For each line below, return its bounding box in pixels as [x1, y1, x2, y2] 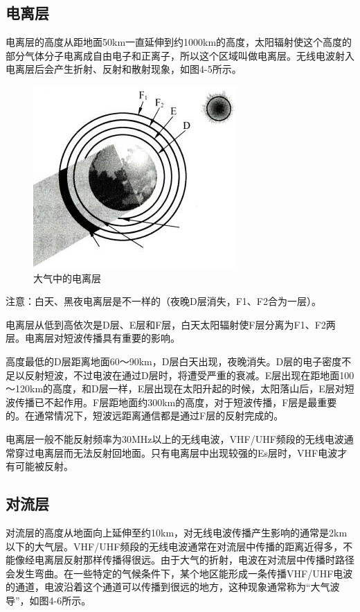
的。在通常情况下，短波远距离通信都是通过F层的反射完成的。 [6, 408, 284, 423]
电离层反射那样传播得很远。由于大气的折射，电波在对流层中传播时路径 [34, 552, 354, 567]
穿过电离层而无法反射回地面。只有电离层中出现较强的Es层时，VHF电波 [15, 445, 338, 460]
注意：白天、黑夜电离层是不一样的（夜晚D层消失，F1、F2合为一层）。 [6, 294, 321, 308]
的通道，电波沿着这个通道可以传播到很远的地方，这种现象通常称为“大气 [6, 579, 330, 594]
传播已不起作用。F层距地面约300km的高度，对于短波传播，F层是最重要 [15, 394, 337, 409]
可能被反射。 [15, 459, 73, 473]
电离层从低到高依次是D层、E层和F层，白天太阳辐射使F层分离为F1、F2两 [6, 317, 336, 331]
